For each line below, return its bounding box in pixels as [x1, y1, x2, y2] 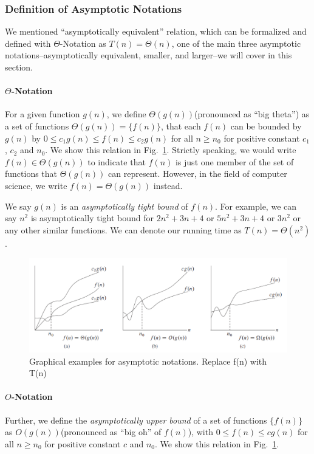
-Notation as [60, 36, 106, 49]
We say [5, 199, 32, 212]
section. [5, 61, 33, 73]
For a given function [5, 108, 80, 120]
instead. [153, 179, 183, 191]
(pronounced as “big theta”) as [194, 108, 310, 120]
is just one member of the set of [175, 155, 294, 168]
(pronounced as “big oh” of [60, 425, 162, 438]
